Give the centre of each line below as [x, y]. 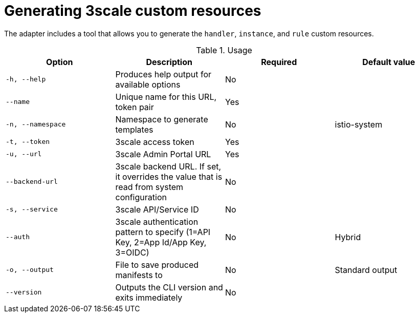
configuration [141, 197]
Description [169, 62]
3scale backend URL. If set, [168, 166]
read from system [149, 187]
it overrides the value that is [169, 176]
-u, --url [24, 154]
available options [148, 84]
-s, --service [32, 209]
